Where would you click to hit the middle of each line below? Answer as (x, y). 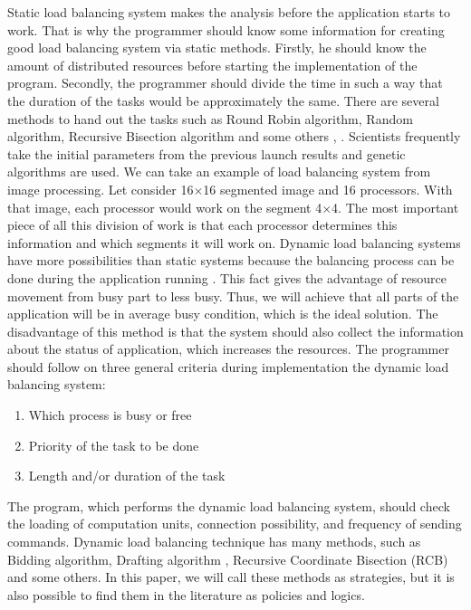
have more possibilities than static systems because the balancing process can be (231, 260)
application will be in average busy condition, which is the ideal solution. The (223, 314)
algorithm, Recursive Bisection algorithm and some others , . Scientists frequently (234, 136)
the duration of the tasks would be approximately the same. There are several (223, 100)
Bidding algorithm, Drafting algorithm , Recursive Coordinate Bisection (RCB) (228, 559)
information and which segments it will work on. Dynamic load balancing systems (234, 242)
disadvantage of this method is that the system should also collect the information (235, 331)
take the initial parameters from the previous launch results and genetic (207, 153)
